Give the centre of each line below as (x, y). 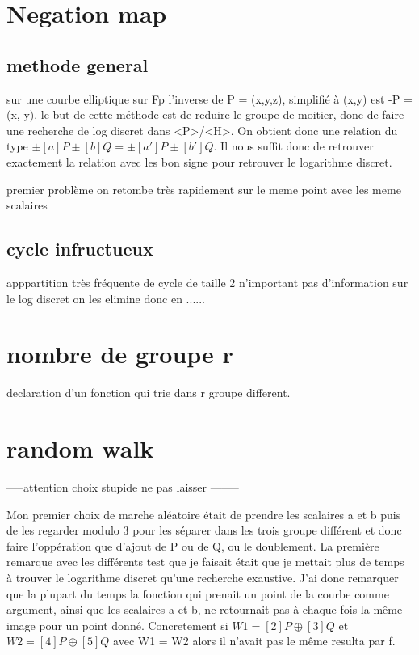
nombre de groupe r (120, 354)
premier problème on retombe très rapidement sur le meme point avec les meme (204, 189)
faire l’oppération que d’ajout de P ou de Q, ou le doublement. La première (193, 545)
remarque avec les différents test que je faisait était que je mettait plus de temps (205, 562)
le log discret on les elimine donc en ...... (106, 298)
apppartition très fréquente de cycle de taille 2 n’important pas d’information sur (207, 282)
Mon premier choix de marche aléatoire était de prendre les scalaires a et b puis (204, 514)
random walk (80, 448)
